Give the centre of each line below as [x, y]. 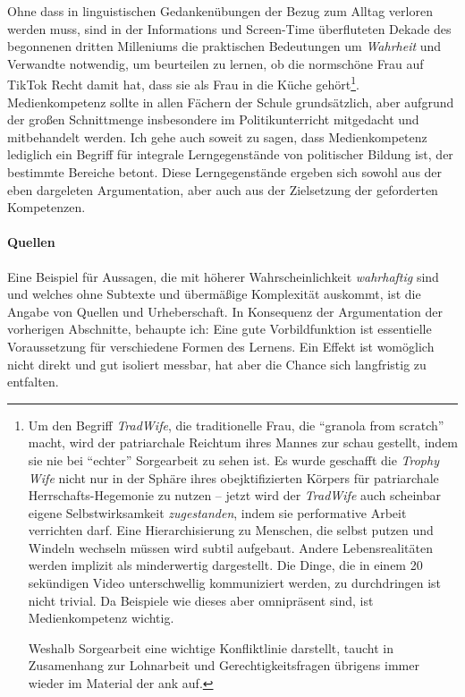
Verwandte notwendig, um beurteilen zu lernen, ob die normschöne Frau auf [216, 63]
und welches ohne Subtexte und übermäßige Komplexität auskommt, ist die [214, 294]
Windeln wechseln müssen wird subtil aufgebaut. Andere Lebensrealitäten [231, 547]
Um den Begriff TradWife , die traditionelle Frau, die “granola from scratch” [236, 425]
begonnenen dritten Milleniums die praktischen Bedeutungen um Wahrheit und [224, 46]
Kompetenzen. [46, 207]
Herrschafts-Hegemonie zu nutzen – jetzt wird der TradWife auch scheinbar [234, 495]
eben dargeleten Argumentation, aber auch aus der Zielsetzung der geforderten [223, 189]
